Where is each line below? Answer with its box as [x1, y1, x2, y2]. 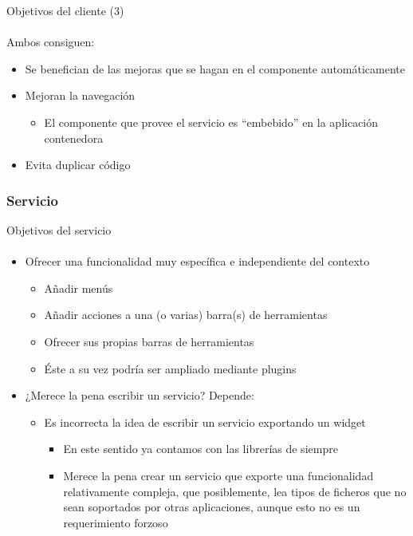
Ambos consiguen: [6, 33, 95, 50]
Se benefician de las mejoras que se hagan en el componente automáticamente [25, 60, 406, 77]
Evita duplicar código [25, 156, 131, 173]
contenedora [44, 129, 104, 146]
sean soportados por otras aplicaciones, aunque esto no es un [63, 499, 360, 515]
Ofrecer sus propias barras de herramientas [44, 333, 254, 349]
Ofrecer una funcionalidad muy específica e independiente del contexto [25, 253, 370, 270]
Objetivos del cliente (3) [6, 2, 124, 18]
